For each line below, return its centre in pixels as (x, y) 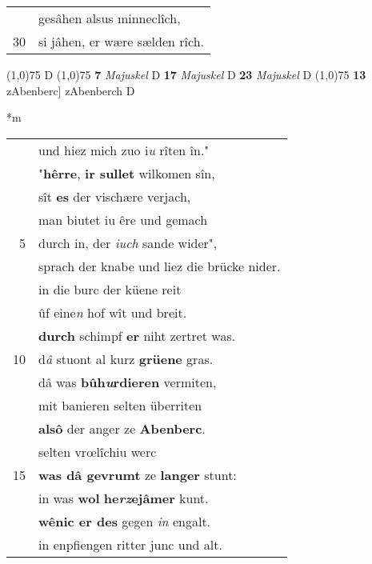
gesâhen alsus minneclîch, (110, 18)
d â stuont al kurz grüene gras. (126, 358)
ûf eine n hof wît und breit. (113, 312)
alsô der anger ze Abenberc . (122, 428)
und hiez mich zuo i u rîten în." (124, 150)
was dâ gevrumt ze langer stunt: (138, 474)
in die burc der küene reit (110, 289)
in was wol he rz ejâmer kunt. (124, 498)
